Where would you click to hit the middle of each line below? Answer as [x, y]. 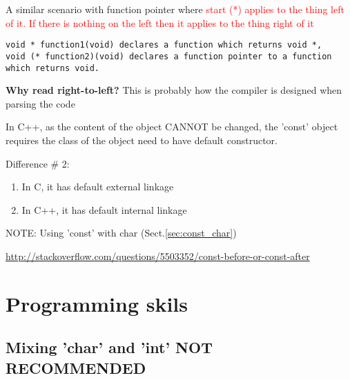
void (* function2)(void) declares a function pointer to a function [169, 56]
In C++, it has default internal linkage [104, 209]
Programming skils [97, 303]
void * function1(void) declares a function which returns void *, [164, 45]
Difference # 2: [38, 163]
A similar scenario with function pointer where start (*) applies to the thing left [175, 9]
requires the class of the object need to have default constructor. [142, 140]
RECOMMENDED [76, 367]
